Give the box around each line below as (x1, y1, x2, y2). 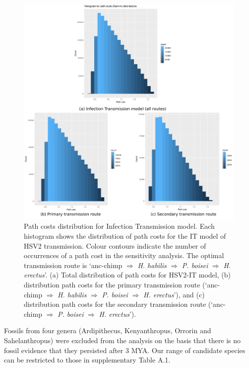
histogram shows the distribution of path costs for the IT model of (24, 231, 226, 241)
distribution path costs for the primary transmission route (24, 279, 200, 290)
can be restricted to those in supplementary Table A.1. (4, 355, 171, 365)
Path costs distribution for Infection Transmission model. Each (24, 221, 215, 231)
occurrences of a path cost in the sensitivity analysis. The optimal (24, 250, 224, 261)
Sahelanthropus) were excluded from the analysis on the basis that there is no (4, 335, 241, 345)
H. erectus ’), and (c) (143, 289, 205, 299)
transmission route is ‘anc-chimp (24, 260, 123, 270)
